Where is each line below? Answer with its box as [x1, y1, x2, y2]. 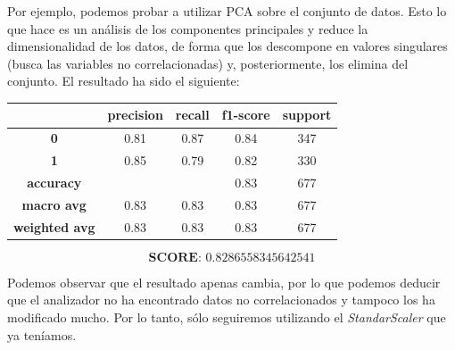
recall [175, 105, 210, 124]
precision [107, 105, 163, 124]
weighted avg [13, 217, 95, 236]
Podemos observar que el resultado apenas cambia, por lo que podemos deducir [7, 272, 441, 291]
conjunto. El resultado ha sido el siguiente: [7, 71, 240, 90]
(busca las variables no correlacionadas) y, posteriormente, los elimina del [7, 54, 409, 72]
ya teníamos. [7, 325, 77, 344]
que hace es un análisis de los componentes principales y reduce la [7, 19, 368, 37]
